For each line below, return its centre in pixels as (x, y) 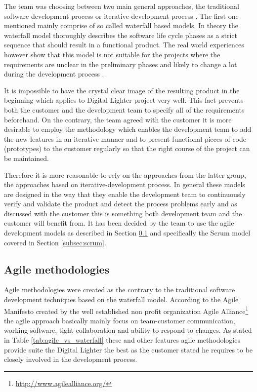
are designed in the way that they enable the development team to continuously (125, 194)
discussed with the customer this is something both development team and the (123, 213)
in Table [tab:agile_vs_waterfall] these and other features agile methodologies (122, 340)
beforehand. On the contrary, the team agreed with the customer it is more (118, 119)
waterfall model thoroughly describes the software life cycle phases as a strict (121, 35)
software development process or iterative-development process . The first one (121, 16)
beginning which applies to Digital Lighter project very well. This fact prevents (124, 100)
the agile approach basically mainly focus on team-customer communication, (120, 320)
